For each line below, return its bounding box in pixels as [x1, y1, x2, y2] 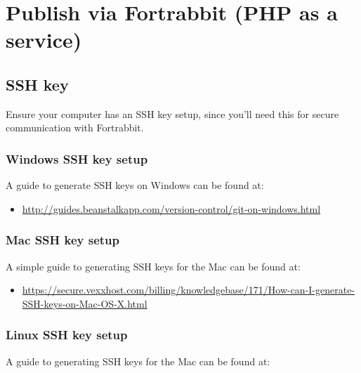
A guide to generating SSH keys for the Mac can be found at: [6, 353, 270, 368]
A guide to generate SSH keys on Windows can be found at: [6, 178, 264, 192]
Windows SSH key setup [6, 150, 148, 167]
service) [6, 25, 82, 54]
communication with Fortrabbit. [6, 120, 144, 135]
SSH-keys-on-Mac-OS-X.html [22, 296, 147, 310]
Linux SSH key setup [6, 326, 128, 343]
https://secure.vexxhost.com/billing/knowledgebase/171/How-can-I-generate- [22, 282, 355, 297]
